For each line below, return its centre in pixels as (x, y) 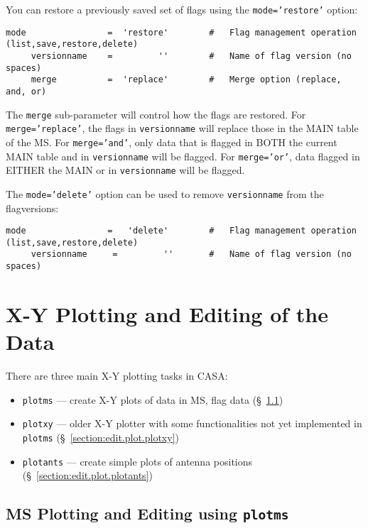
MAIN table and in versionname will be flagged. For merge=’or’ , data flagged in (183, 156)
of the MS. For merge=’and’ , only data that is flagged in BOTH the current (172, 142)
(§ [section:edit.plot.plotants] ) (87, 475)
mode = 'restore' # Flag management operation (181, 32)
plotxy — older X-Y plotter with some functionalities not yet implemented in (192, 423)
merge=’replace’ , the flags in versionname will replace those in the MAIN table (182, 128)
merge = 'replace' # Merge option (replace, (186, 80)
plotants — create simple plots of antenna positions (137, 461)
